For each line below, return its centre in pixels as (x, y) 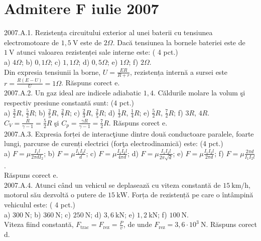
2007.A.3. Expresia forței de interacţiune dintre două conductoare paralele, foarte (129, 133)
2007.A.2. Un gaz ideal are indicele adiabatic (73, 93)
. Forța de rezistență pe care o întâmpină (190, 195)
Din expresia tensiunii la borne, (52, 72)
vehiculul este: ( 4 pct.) (40, 205)
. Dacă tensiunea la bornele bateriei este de (179, 42)
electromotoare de (31, 42)
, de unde (138, 224)
